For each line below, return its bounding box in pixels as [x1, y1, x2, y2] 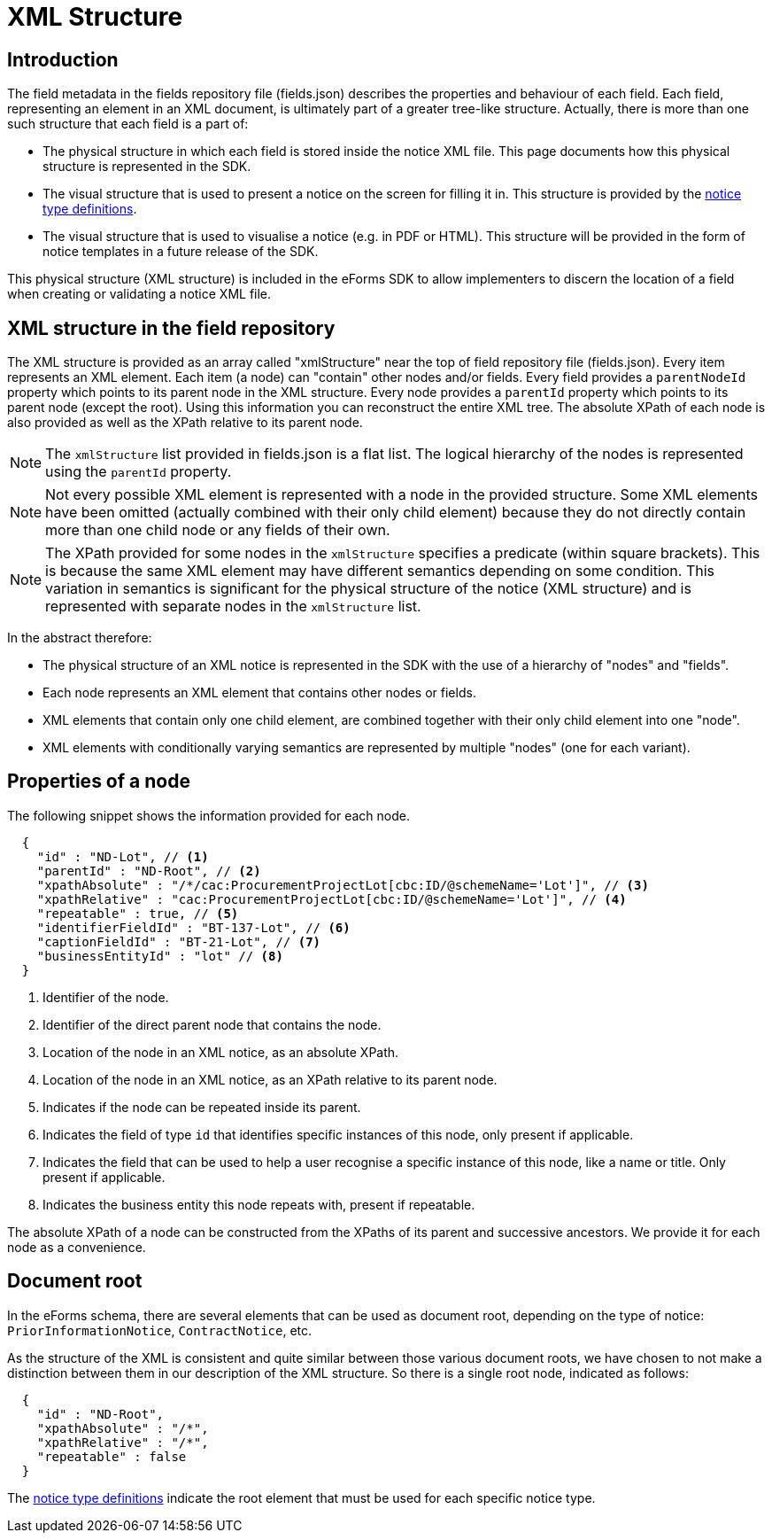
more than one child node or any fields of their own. [45, 521, 390, 540]
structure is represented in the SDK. [42, 159, 251, 175]
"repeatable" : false [36, 1449, 187, 1464]
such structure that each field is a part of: [7, 116, 249, 132]
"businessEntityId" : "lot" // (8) [36, 948, 283, 963]
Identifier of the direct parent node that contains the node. [42, 1016, 382, 1032]
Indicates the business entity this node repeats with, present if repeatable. [42, 1196, 475, 1212]
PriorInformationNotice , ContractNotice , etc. [7, 1322, 313, 1338]
